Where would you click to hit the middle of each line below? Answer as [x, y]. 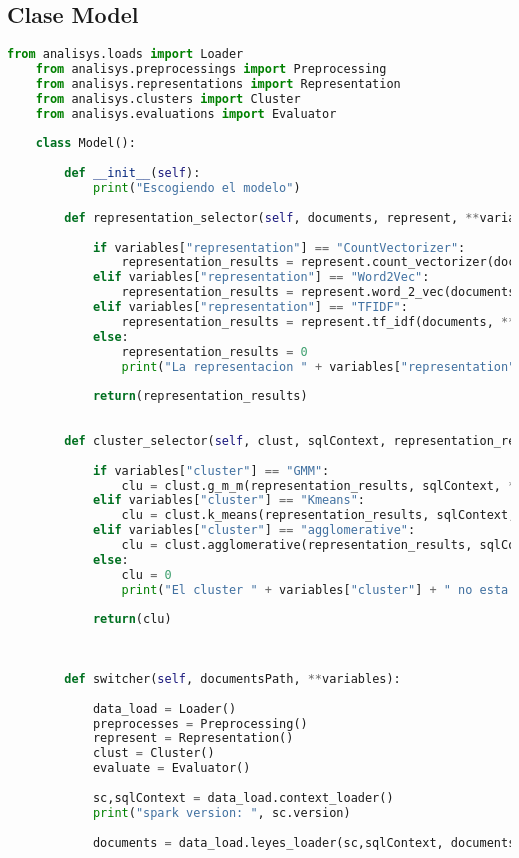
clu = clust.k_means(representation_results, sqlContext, [318, 515]
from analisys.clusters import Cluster [168, 98]
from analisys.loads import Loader [125, 54]
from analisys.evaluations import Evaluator [186, 113]
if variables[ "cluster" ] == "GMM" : [211, 470]
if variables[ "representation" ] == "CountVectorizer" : [279, 247]
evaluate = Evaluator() [171, 768]
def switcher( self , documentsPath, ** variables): [232, 678]
